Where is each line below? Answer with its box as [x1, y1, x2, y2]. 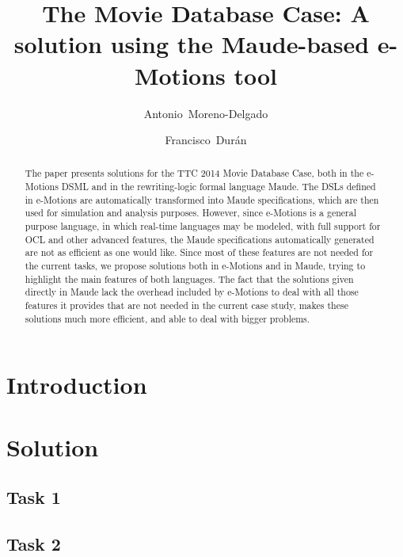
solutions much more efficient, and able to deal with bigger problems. [25, 311, 310, 325]
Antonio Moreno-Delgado [143, 105, 268, 121]
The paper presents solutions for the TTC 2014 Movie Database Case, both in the [25, 166, 364, 180]
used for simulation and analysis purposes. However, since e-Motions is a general [25, 206, 356, 219]
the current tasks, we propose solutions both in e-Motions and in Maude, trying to [25, 259, 366, 273]
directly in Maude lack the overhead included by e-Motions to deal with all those [25, 285, 359, 299]
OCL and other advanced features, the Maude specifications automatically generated [25, 232, 374, 246]
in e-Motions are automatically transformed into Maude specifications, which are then [25, 193, 379, 206]
